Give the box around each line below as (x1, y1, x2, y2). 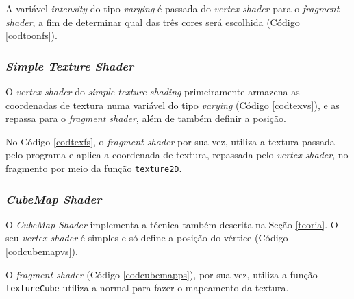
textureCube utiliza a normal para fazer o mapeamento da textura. (5, 280, 289, 295)
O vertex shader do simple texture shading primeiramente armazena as (5, 84, 300, 98)
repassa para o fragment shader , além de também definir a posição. (5, 111, 286, 125)
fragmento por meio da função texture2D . (5, 160, 182, 175)
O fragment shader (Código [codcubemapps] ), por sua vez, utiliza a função (5, 267, 318, 281)
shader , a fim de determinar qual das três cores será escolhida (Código (5, 14, 300, 29)
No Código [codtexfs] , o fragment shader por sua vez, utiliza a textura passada (5, 134, 335, 148)
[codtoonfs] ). (5, 28, 58, 43)
